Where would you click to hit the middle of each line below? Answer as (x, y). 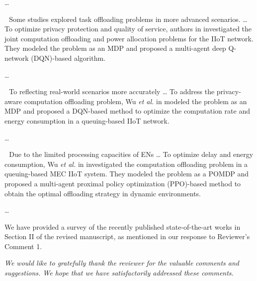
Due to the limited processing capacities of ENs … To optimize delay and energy (131, 154)
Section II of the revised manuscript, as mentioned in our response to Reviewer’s (127, 236)
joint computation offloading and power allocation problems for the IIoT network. (129, 38)
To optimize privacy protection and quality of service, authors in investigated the (128, 29)
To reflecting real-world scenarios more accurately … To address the (112, 91)
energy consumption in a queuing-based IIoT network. (87, 120)
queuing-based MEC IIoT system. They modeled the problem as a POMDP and (127, 174)
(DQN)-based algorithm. (68, 58)
